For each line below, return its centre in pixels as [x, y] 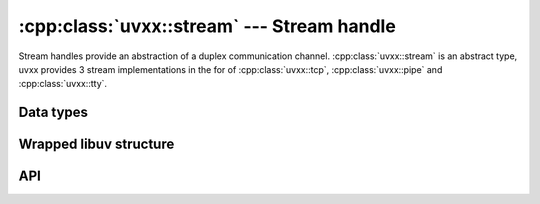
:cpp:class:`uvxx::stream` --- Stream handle [207, 26]
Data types [53, 112]
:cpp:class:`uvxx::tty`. [63, 84]
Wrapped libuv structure [96, 144]
